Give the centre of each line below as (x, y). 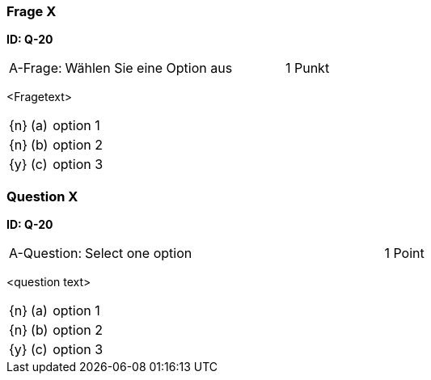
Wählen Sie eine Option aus (149, 68)
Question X (42, 196)
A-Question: (46, 253)
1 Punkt (307, 68)
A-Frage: (36, 68)
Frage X (32, 11)
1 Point (404, 253)
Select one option (139, 253)
